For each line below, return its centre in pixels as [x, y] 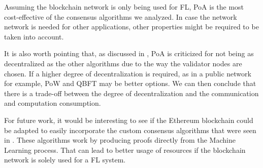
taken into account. [34, 36]
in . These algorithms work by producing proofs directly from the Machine [120, 140]
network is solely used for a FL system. [65, 160]
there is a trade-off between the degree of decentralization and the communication [131, 93]
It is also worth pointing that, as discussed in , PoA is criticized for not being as [129, 53]
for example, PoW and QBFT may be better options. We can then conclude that [130, 83]
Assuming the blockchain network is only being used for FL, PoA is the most [124, 7]
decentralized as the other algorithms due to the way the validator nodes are [123, 63]
